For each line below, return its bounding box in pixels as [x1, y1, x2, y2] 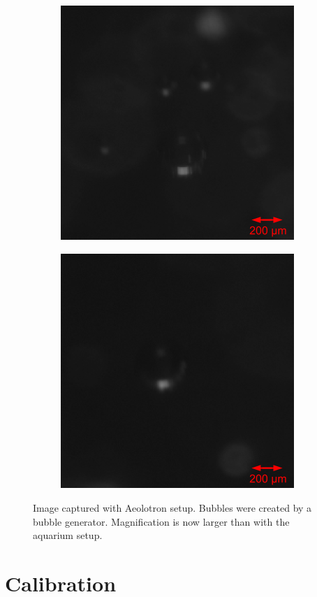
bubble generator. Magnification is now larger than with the [33, 514, 290, 528]
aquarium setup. [33, 528, 103, 542]
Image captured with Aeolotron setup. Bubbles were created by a [33, 501, 312, 515]
